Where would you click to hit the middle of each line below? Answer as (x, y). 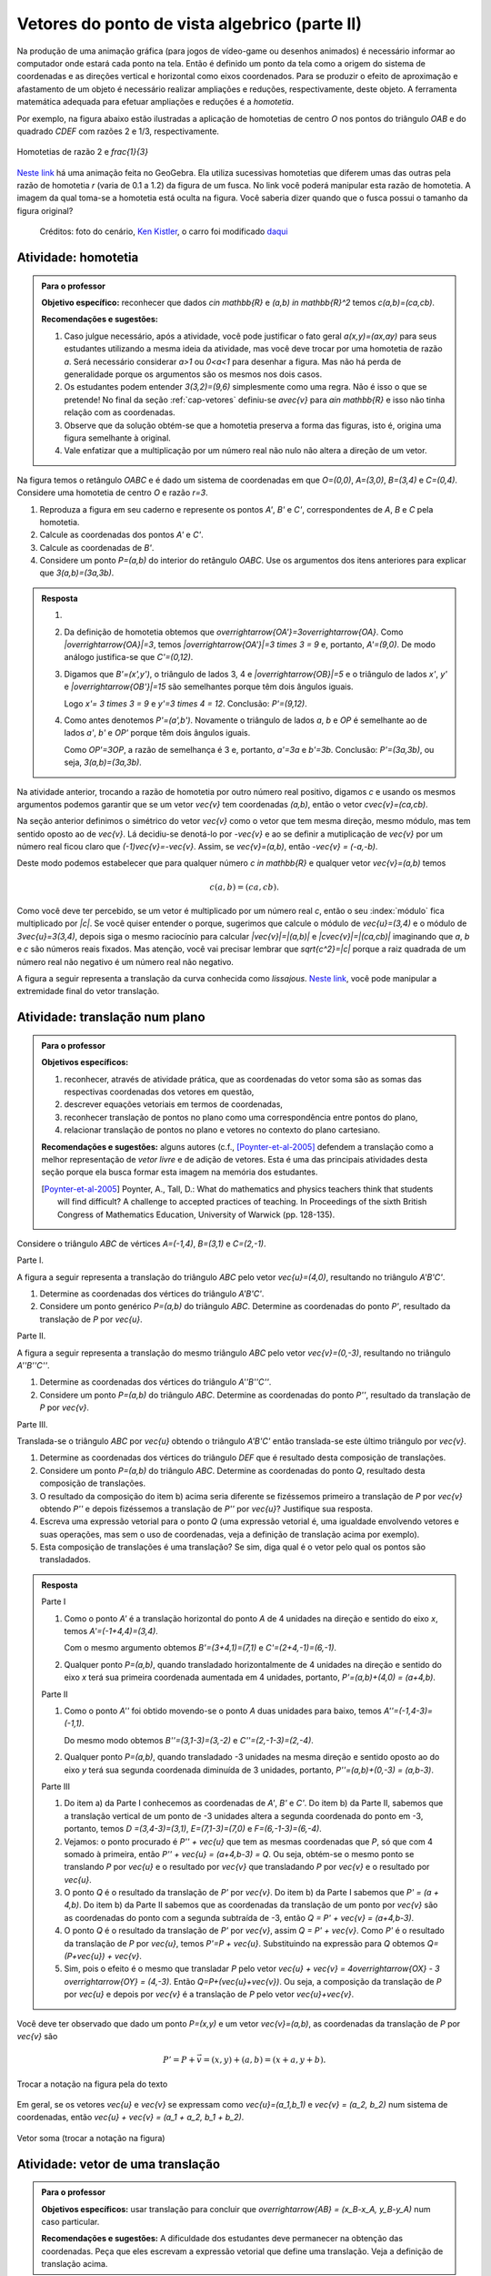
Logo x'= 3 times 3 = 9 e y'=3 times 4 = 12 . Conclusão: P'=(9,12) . (186, 703)
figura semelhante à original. (118, 438)
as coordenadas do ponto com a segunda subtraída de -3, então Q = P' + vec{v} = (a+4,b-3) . (239, 1917)
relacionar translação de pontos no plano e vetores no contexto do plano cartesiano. (222, 1130)
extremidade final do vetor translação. (88, 991)
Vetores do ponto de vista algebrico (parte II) (190, 24)
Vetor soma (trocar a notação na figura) (91, 2138)
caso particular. (70, 2221)
